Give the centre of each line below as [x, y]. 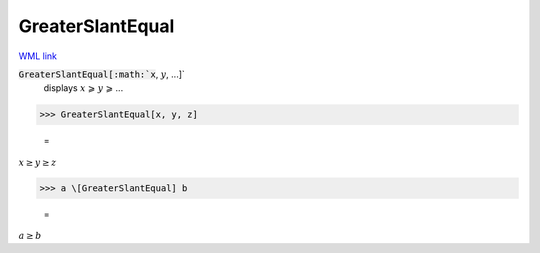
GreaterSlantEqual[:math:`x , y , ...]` [101, 74]
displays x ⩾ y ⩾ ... [83, 88]
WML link [38, 56]
